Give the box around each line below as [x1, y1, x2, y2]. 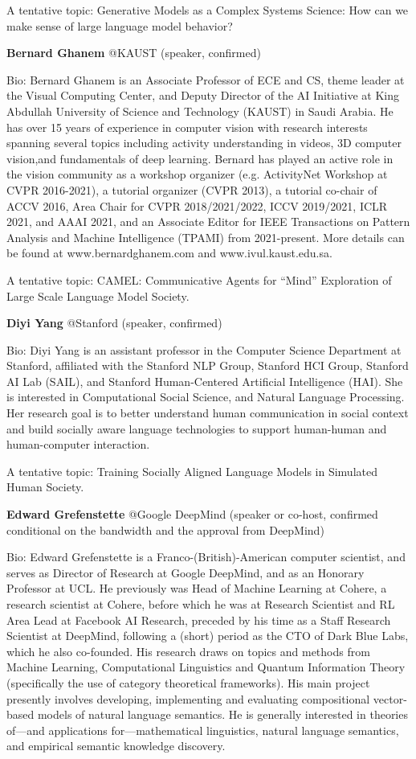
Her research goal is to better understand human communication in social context [6, 404, 409, 421]
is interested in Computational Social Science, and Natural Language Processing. [6, 388, 405, 405]
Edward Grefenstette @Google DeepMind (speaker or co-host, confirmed [6, 506, 378, 523]
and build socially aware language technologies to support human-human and [6, 420, 387, 437]
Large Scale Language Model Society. [6, 287, 190, 304]
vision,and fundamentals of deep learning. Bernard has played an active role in [6, 150, 394, 166]
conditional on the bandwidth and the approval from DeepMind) [6, 521, 324, 538]
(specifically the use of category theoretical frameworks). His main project [6, 674, 370, 691]
